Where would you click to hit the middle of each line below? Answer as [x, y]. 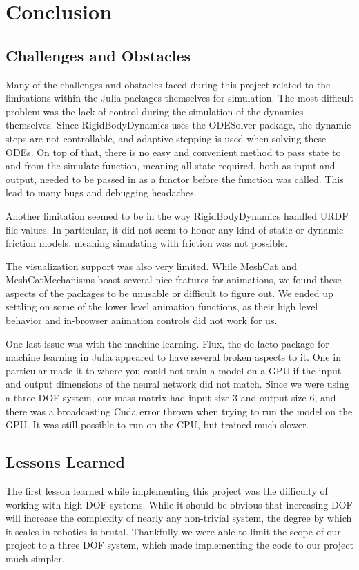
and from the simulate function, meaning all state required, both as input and [171, 165]
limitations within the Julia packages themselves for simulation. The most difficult [179, 98]
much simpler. [35, 558]
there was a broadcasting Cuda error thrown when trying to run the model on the [179, 411]
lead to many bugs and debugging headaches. [101, 192]
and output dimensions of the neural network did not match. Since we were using [177, 384]
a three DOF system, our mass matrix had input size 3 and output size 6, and [171, 398]
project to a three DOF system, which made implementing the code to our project [179, 545]
